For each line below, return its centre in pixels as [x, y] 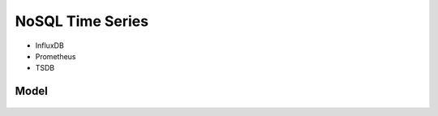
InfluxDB [49, 45]
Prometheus [56, 56]
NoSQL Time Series [82, 21]
